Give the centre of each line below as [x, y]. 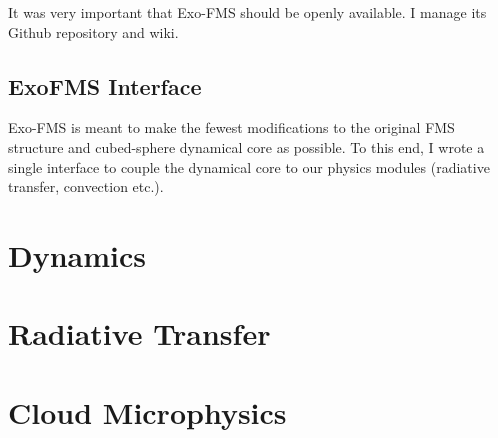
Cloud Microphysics [147, 411]
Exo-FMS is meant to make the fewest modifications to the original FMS [231, 127]
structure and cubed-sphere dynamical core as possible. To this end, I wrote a [246, 146]
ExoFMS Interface [105, 85]
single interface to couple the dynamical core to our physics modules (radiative [249, 166]
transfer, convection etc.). [86, 186]
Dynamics [77, 254]
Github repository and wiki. [93, 31]
